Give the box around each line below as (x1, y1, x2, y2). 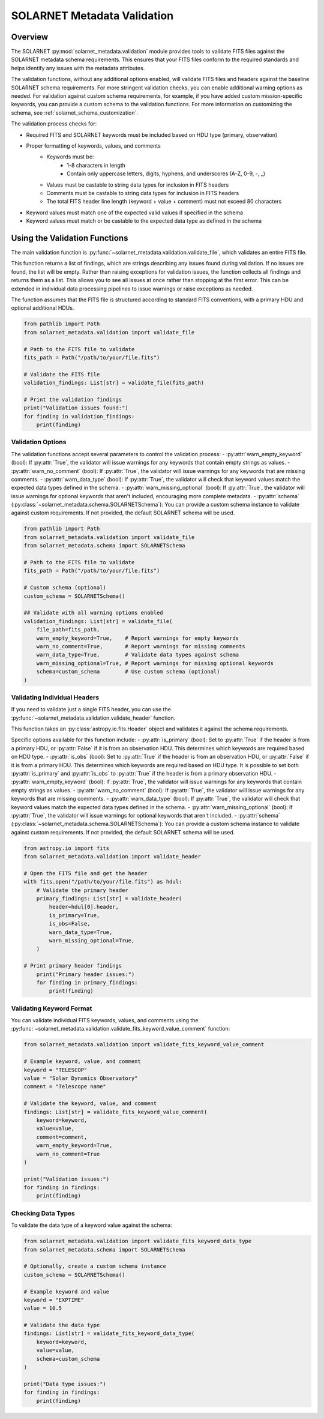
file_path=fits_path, (36, 626, 100, 633)
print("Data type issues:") (23, 1381, 106, 1387)
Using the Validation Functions (11, 233, 128, 243)
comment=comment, (36, 1133, 88, 1140)
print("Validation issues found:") (23, 405, 128, 411)
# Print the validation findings (23, 396, 122, 403)
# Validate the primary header (36, 887, 128, 894)
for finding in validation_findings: (23, 413, 135, 420)
